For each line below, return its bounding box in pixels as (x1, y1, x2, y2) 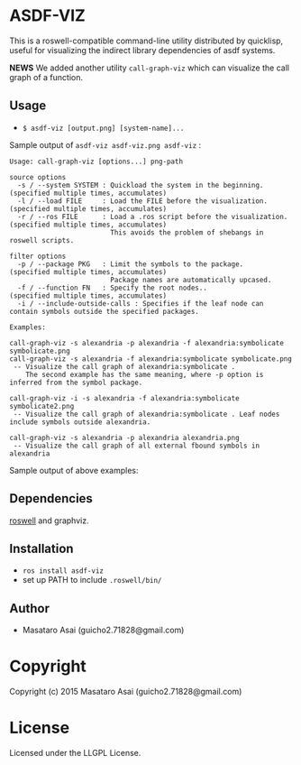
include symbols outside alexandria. (9, 417, 151, 427)
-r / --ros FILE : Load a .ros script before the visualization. (17, 212, 288, 221)
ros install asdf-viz (22, 567, 104, 576)
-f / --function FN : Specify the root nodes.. (17, 283, 207, 292)
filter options (9, 252, 67, 261)
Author (9, 601, 50, 616)
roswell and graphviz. (9, 515, 89, 526)
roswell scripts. (9, 235, 75, 244)
